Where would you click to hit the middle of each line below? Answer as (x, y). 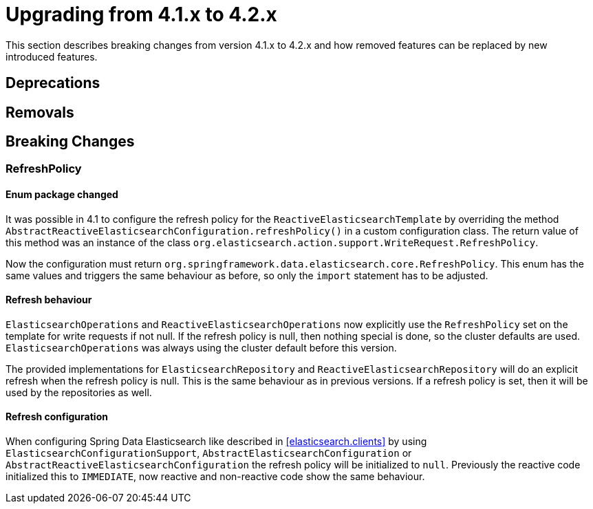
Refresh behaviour (49, 300)
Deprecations (53, 83)
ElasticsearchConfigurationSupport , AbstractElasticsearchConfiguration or (209, 453)
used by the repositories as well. (79, 392)
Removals (40, 112)
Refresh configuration (57, 417)
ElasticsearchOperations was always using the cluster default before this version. (201, 347)
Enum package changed (62, 195)
